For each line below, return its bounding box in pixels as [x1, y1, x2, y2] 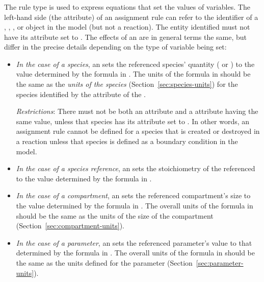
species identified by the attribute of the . [16, 88, 146, 99]
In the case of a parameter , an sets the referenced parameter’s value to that [16, 237, 252, 248]
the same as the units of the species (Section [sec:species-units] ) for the [16, 79, 238, 89]
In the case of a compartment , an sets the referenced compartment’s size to [16, 190, 251, 201]
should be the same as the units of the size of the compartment [16, 210, 214, 221]
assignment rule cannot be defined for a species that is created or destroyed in [16, 126, 260, 136]
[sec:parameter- [196, 257, 244, 268]
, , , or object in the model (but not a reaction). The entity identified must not [4, 21, 250, 32]
